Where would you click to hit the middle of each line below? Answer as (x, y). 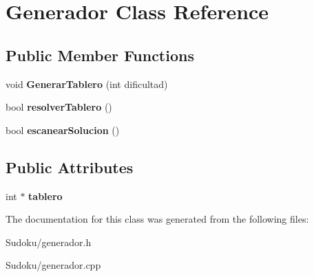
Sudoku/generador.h (49, 242)
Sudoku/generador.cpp (53, 265)
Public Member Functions (100, 55)
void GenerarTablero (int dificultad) (87, 84)
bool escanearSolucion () (63, 130)
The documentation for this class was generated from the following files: (157, 219)
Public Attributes (70, 167)
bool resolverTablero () (59, 107)
